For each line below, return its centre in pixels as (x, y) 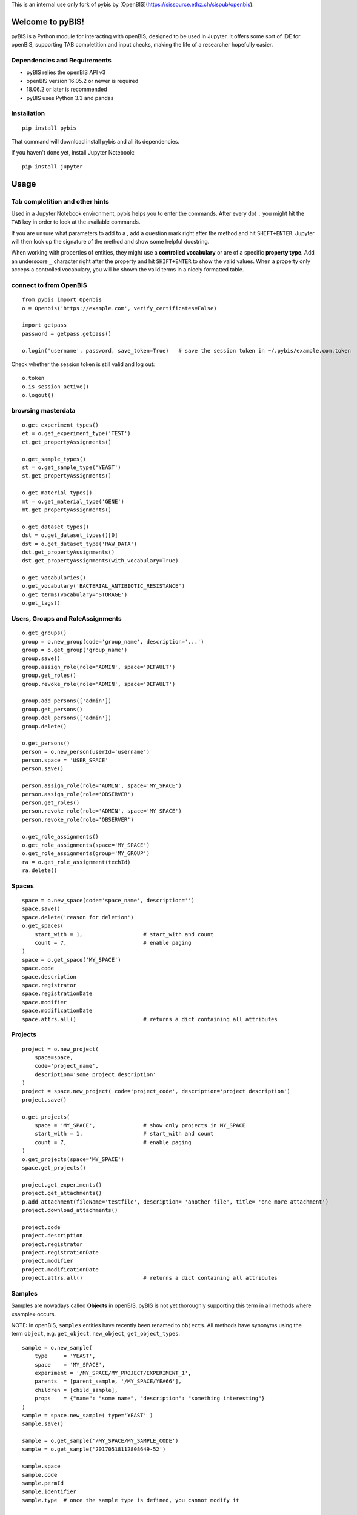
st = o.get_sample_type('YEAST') (72, 468)
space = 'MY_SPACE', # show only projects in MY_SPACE (140, 1125)
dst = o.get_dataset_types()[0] (70, 535)
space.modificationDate (57, 1011)
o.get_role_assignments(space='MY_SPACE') (86, 845)
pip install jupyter (52, 166)
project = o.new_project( (61, 1049)
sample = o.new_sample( (57, 1347)
